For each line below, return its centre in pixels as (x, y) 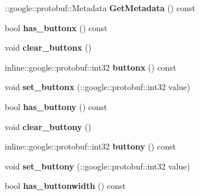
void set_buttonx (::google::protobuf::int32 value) (98, 87)
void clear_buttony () (48, 126)
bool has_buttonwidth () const (65, 186)
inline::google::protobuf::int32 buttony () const (90, 146)
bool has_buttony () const (56, 106)
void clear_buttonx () (48, 47)
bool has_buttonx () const (56, 27)
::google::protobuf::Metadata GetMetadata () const (100, 8)
